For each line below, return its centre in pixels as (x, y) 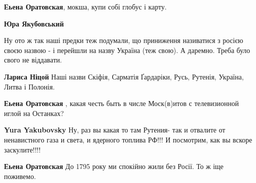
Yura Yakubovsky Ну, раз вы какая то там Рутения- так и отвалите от (115, 130)
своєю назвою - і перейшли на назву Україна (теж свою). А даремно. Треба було (127, 50)
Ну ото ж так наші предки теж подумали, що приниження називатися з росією (124, 40)
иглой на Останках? (34, 113)
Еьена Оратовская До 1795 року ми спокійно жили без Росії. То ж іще (114, 166)
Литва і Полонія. (29, 86)
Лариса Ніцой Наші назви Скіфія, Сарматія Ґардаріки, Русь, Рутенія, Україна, (124, 76)
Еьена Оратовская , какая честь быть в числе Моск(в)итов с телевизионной (122, 103)
